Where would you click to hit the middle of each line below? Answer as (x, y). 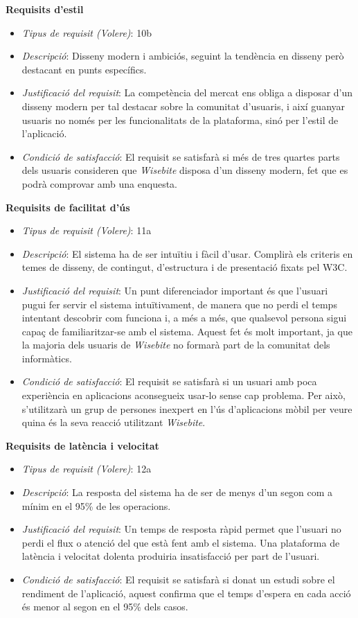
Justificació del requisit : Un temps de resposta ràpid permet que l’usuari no (181, 529)
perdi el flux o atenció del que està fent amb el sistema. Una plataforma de (181, 542)
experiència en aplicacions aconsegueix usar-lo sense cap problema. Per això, (184, 395)
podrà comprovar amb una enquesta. (100, 183)
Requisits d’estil (45, 9)
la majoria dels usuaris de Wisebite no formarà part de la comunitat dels (176, 345)
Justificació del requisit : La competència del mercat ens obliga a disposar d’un (187, 92)
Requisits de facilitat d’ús (68, 207)
